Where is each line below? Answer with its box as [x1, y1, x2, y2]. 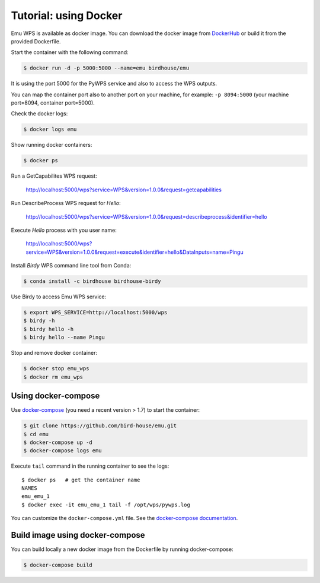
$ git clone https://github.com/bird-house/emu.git [23, 423, 177, 429]
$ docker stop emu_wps [23, 365, 89, 372]
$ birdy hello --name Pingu [23, 334, 105, 341]
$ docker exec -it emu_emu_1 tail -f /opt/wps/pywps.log [21, 501, 191, 508]
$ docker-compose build [23, 562, 93, 569]
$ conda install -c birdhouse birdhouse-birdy [23, 278, 161, 285]
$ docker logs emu [23, 126, 77, 133]
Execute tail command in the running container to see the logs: [11, 462, 169, 469]
